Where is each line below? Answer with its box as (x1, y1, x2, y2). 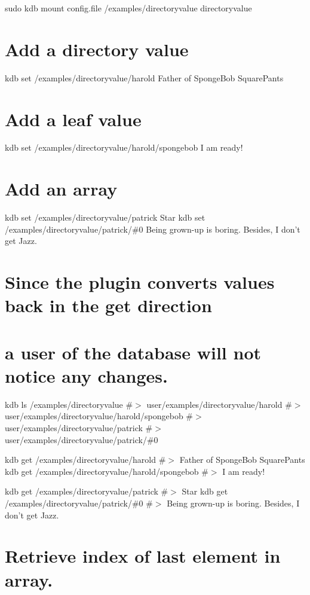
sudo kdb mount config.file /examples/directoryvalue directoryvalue (5, 2, 252, 14)
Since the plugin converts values (5, 270, 275, 294)
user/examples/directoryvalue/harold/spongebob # (5, 410, 194, 422)
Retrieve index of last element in (5, 544, 281, 568)
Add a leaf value (5, 106, 142, 131)
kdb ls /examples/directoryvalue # (5, 398, 133, 410)
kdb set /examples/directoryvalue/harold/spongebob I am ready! (5, 141, 243, 154)
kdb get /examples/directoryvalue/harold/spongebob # (5, 465, 208, 477)
